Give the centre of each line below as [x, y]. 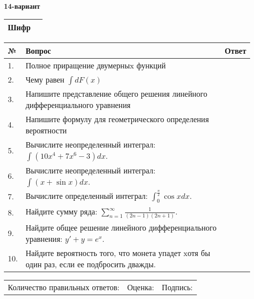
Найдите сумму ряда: [62, 211]
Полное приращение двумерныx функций [96, 65]
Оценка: [141, 287]
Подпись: [177, 287]
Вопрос [38, 50]
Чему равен [45, 79]
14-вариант [22, 6]
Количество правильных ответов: [64, 287]
